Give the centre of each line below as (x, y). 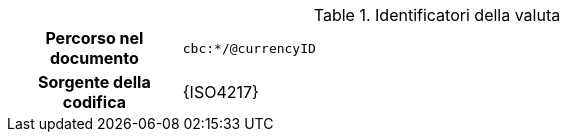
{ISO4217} (220, 92)
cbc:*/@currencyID (249, 48)
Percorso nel (94, 38)
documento (94, 58)
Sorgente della (94, 82)
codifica (94, 102)
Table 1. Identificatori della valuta (437, 15)
